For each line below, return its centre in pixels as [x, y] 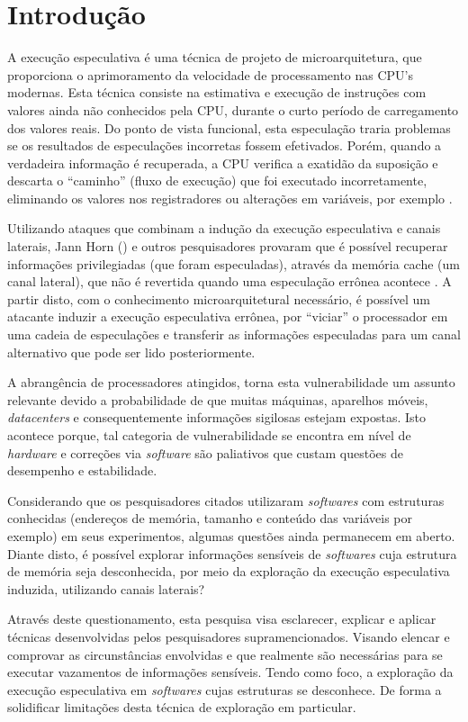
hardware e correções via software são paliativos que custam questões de [205, 452]
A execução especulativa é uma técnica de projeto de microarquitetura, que [215, 57]
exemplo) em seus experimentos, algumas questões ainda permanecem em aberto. [231, 535]
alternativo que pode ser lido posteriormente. [131, 352]
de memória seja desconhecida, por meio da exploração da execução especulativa [229, 571]
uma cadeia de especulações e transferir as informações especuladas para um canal [234, 334]
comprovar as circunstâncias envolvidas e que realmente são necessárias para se [225, 654]
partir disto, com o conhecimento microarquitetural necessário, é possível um [219, 298]
